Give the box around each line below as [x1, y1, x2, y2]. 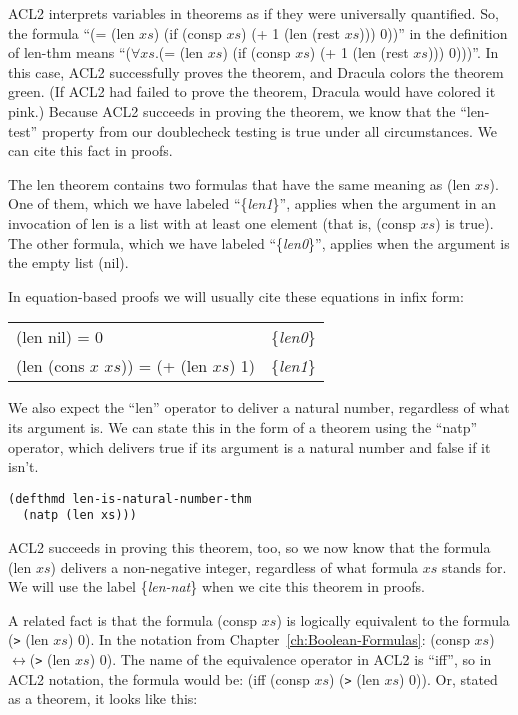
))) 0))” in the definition [359, 22, 508, 43]
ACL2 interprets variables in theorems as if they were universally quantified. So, [8, 3, 499, 23]
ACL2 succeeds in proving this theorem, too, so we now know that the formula [8, 537, 491, 557]
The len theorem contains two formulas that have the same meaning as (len [8, 173, 471, 194]
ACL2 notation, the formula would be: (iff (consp [8, 668, 310, 689]
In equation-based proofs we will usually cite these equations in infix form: [8, 285, 464, 306]
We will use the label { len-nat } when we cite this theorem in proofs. [8, 576, 425, 597]
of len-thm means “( [8, 42, 131, 63]
